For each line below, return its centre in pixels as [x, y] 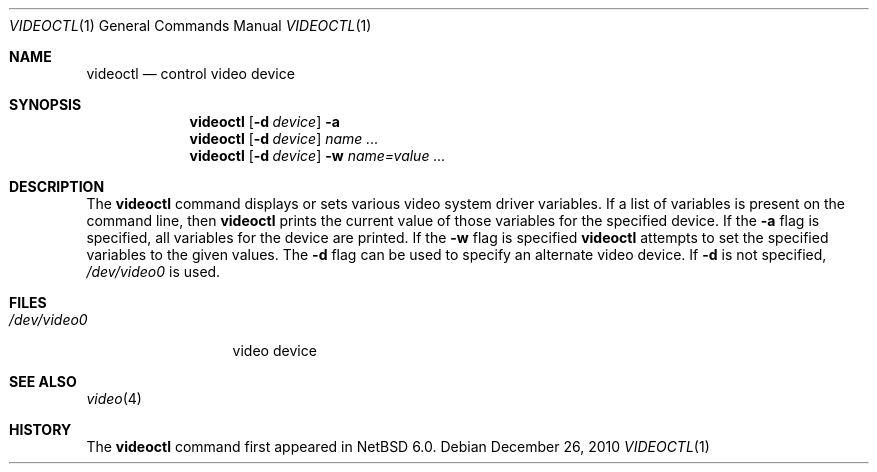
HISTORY [40, 429]
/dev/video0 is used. [153, 271]
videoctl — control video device [190, 73]
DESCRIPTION [57, 186]
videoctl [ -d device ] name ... [284, 138]
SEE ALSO [43, 381]
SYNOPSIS [45, 104]
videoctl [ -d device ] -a [264, 121]
